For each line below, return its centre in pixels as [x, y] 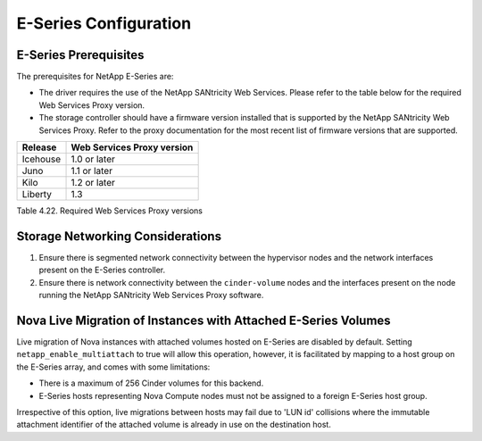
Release [39, 147]
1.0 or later [93, 159]
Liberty [37, 195]
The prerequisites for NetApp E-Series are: [95, 77]
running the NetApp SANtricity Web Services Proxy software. [151, 295]
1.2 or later [93, 183]
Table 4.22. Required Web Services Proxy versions [110, 211]
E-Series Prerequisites [80, 55]
